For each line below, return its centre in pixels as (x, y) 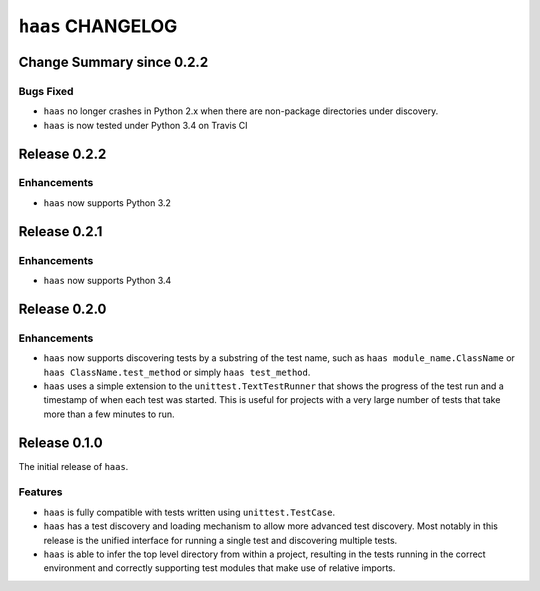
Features (40, 492)
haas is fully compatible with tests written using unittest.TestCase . (189, 512)
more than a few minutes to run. (109, 414)
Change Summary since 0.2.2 (113, 61)
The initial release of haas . (73, 466)
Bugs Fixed (46, 91)
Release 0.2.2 (62, 153)
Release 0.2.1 (60, 231)
